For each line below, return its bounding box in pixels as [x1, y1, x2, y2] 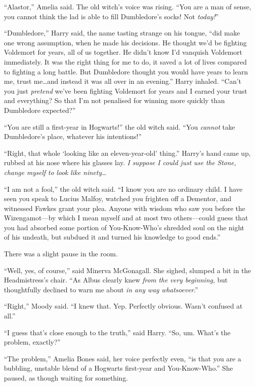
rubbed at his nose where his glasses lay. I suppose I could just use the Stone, [4, 157, 236, 168]
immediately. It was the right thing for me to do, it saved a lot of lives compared [4, 56, 247, 67]
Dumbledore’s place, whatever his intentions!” [4, 131, 142, 141]
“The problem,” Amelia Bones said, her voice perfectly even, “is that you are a [4, 353, 241, 363]
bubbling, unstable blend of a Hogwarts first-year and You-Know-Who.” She [4, 363, 233, 373]
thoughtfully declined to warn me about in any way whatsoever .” [4, 284, 198, 294]
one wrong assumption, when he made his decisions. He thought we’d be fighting [4, 37, 247, 47]
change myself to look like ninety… [4, 167, 107, 177]
